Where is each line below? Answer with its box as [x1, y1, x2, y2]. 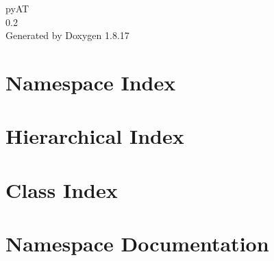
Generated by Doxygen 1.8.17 [5, 28, 129, 42]
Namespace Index [5, 68, 176, 96]
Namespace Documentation [5, 229, 269, 258]
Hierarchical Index [5, 122, 184, 150]
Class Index [5, 175, 118, 203]
